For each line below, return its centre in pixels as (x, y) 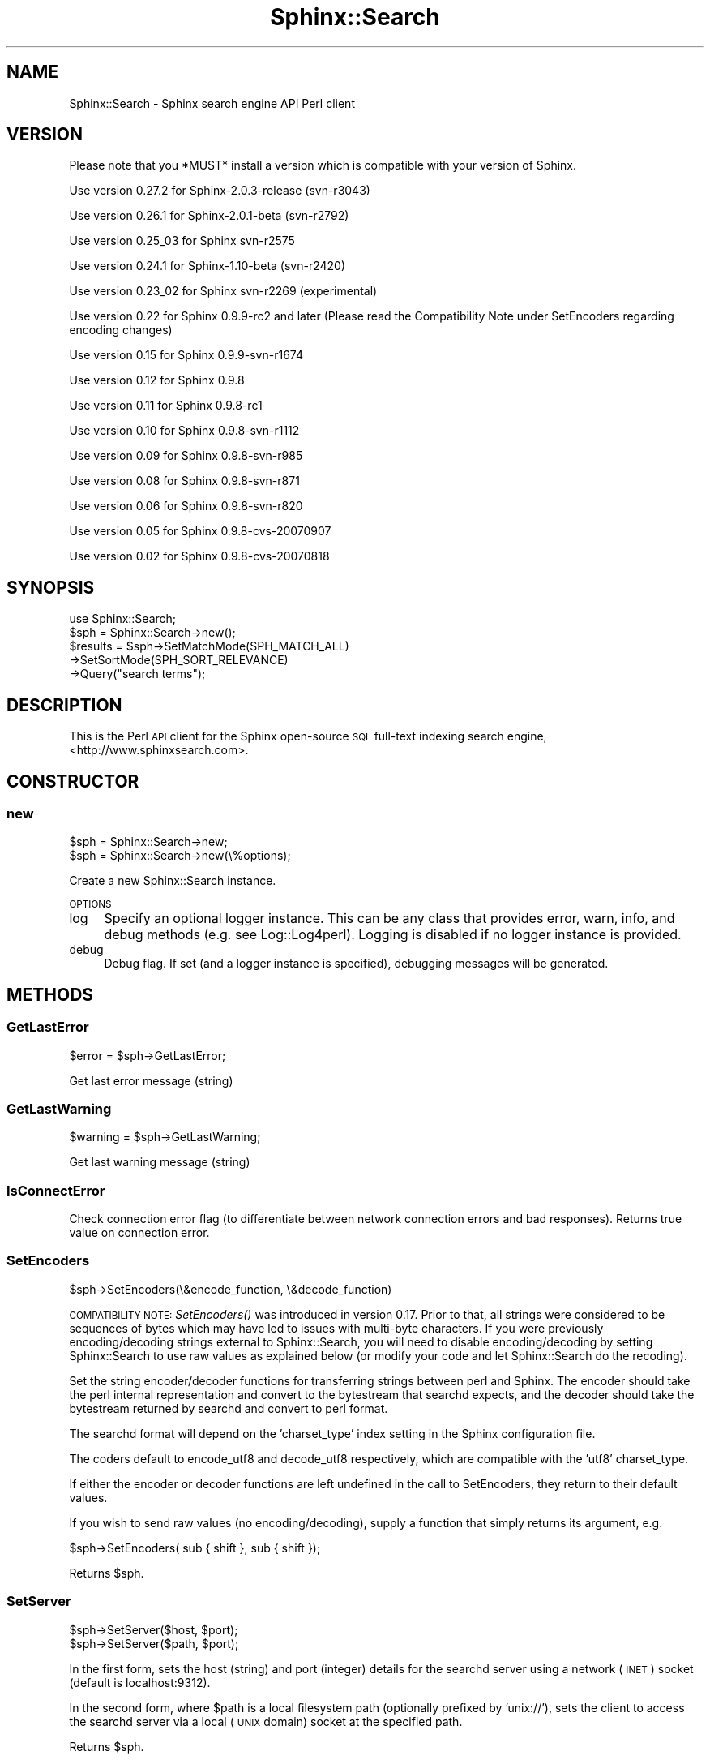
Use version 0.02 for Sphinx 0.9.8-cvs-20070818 (199, 556)
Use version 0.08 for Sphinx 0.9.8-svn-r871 (184, 481)
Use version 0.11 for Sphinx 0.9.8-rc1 (166, 406)
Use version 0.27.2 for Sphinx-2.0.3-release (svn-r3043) (220, 191)
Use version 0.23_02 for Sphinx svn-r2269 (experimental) (223, 291)
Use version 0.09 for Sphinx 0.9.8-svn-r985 (186, 456)
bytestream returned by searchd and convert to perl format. (229, 1408)
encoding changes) (121, 330)
